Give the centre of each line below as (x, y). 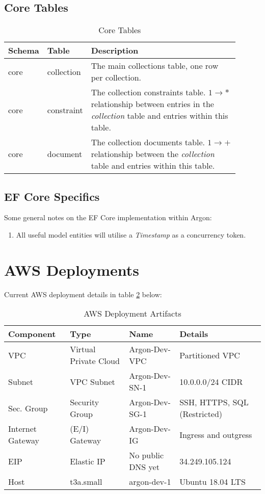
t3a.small (86, 482)
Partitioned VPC (210, 355)
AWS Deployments (72, 269)
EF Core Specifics (52, 196)
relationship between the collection (153, 154)
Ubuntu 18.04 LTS (213, 482)
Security (85, 402)
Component (32, 334)
